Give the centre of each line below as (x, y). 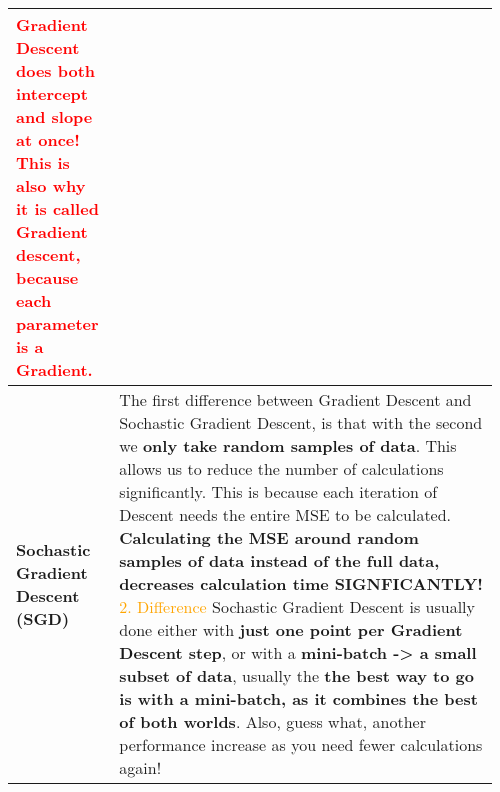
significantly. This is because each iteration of (278, 491)
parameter (57, 323)
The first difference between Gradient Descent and (295, 399)
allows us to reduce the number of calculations (281, 468)
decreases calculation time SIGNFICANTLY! (301, 583)
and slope (54, 116)
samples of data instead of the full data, (279, 560)
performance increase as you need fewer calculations (301, 744)
